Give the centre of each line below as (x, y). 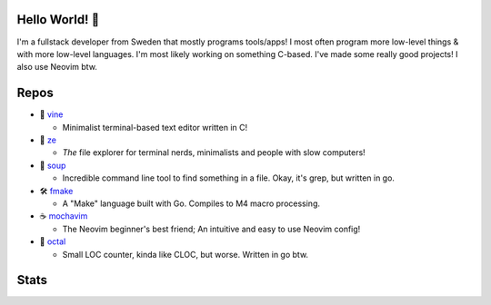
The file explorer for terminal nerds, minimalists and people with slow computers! (214, 152)
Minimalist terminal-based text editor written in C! (155, 127)
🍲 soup (53, 165)
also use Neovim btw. (57, 67)
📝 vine (51, 114)
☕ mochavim (64, 216)
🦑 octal (53, 241)
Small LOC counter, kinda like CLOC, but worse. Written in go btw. (185, 254)
